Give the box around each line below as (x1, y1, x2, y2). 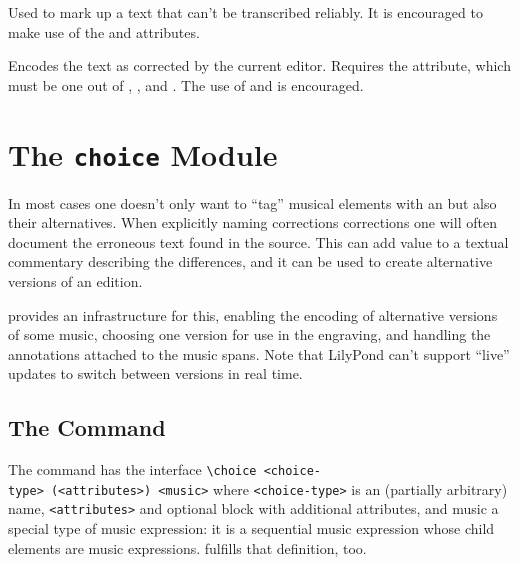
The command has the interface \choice (8, 459, 257, 480)
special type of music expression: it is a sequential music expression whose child (8, 518, 495, 539)
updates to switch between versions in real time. (8, 363, 303, 384)
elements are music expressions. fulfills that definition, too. (8, 537, 367, 558)
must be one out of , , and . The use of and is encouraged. (8, 74, 364, 95)
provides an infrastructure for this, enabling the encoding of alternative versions (8, 304, 498, 325)
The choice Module (8, 133, 278, 174)
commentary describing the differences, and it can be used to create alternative (8, 251, 493, 272)
